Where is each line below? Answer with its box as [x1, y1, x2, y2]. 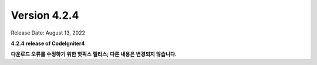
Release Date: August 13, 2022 [11, 29, 85, 36]
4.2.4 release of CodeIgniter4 [11, 40, 85, 47]
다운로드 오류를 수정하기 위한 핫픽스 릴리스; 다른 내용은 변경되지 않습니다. [11, 50, 177, 58]
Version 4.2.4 [11, 9, 79, 22]
